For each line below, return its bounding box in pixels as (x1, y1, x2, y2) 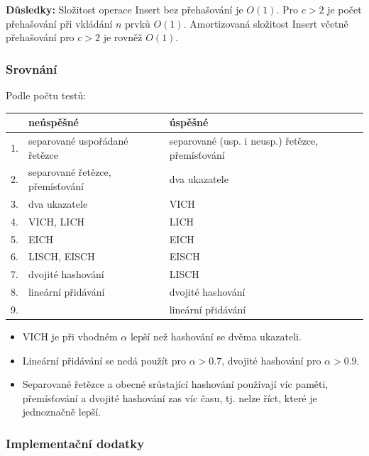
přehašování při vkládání (6, 16, 113, 30)
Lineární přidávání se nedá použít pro (22, 352, 187, 367)
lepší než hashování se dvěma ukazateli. (130, 328, 302, 343)
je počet (327, 2, 362, 16)
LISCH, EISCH (28, 249, 95, 264)
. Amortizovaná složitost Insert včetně (183, 16, 348, 30)
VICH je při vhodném (22, 328, 118, 343)
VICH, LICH (28, 213, 85, 228)
